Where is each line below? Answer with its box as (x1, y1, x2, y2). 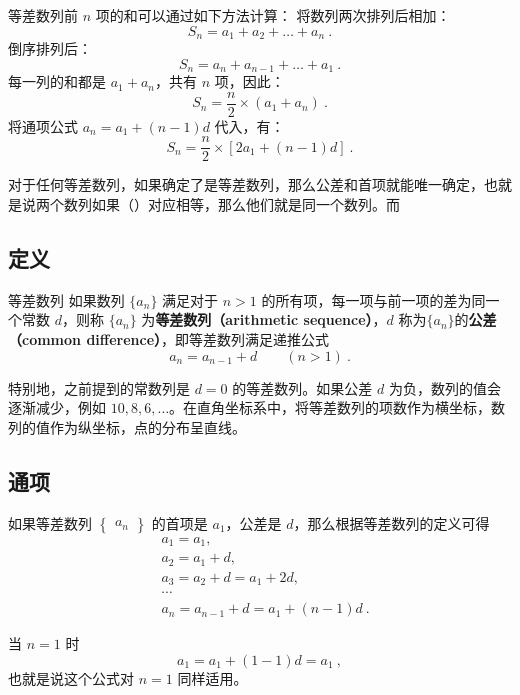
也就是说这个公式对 (8, 667, 134, 688)
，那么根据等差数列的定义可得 (293, 512, 490, 533)
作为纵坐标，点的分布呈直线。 (49, 416, 246, 437)
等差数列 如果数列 (8, 289, 125, 310)
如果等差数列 (8, 512, 92, 533)
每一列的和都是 (8, 71, 106, 92)
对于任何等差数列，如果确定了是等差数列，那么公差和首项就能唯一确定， (8, 174, 484, 195)
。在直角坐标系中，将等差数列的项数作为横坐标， (169, 397, 492, 418)
